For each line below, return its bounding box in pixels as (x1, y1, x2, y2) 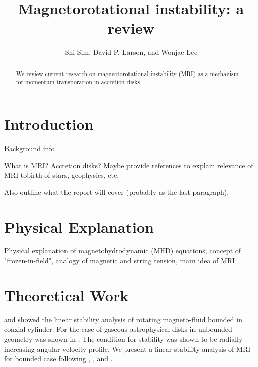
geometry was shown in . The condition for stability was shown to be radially (4, 333, 243, 344)
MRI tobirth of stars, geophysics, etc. (4, 170, 119, 180)
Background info (4, 142, 55, 153)
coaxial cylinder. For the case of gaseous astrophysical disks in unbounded (4, 324, 232, 334)
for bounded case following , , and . (4, 353, 113, 364)
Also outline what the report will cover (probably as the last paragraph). (4, 186, 229, 197)
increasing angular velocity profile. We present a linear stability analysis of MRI (4, 343, 251, 354)
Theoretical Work (4, 284, 129, 305)
